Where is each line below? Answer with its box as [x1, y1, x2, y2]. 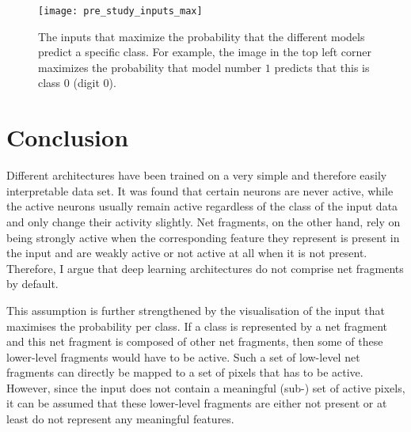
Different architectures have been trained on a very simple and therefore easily [6, 167, 387, 184]
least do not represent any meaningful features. [6, 411, 234, 427]
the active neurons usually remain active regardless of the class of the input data [6, 198, 398, 214]
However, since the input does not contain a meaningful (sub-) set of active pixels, [6, 379, 405, 396]
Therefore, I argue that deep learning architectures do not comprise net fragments [6, 260, 404, 276]
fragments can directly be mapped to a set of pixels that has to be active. [6, 364, 363, 381]
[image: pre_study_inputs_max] [38, 6, 203, 17]
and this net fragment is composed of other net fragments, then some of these [6, 333, 383, 350]
